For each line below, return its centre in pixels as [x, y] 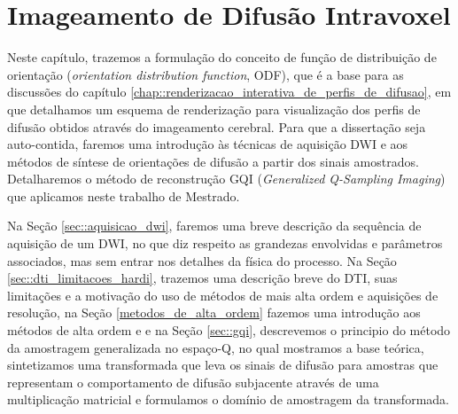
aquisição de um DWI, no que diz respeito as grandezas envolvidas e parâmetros [225, 243]
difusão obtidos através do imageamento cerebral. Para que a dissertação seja [217, 126]
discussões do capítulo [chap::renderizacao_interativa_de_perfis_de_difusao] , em [229, 92]
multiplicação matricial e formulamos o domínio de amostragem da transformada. [228, 399]
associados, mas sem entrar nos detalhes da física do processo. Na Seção [202, 260]
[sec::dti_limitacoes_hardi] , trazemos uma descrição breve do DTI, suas [202, 278]
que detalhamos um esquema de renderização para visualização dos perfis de [214, 109]
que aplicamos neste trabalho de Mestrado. [124, 195]
